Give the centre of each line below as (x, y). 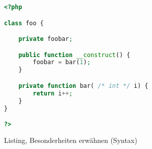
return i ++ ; (53, 93)
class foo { (24, 23)
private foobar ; (46, 39)
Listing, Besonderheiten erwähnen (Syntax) (71, 140)
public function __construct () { (74, 55)
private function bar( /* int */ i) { (83, 86)
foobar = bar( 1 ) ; (62, 62)
